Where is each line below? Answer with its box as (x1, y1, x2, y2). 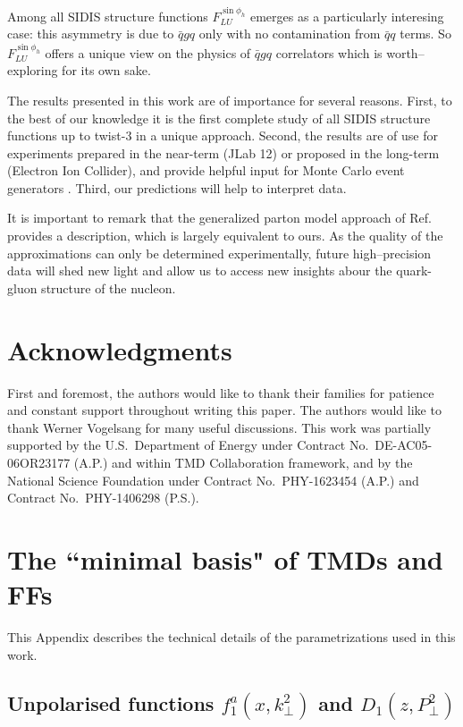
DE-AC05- (375, 435, 433, 454)
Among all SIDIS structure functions (7, 6, 208, 25)
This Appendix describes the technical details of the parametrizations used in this (7, 628, 456, 647)
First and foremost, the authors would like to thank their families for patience (7, 383, 434, 402)
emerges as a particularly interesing (249, 6, 444, 25)
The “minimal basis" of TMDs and (7, 540, 443, 577)
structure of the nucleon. (41, 278, 176, 297)
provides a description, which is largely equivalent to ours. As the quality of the (7, 226, 443, 245)
